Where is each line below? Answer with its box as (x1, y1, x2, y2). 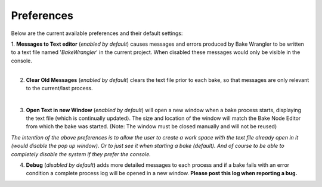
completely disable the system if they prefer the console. (11, 150, 151, 157)
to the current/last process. (26, 84, 93, 91)
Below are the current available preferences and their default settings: (11, 30, 183, 37)
